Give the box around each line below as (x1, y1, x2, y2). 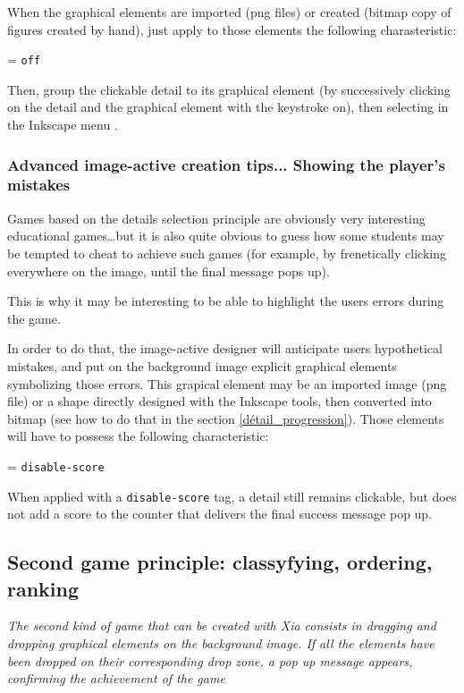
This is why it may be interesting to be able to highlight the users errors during (7, 292, 444, 310)
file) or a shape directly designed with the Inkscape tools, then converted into (7, 392, 432, 410)
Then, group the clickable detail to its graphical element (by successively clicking (7, 80, 451, 98)
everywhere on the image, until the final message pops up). (7, 261, 330, 280)
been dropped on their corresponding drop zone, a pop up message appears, (7, 651, 413, 670)
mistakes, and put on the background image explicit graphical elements (7, 356, 397, 375)
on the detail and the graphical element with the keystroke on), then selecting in (7, 97, 449, 116)
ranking (7, 574, 80, 602)
